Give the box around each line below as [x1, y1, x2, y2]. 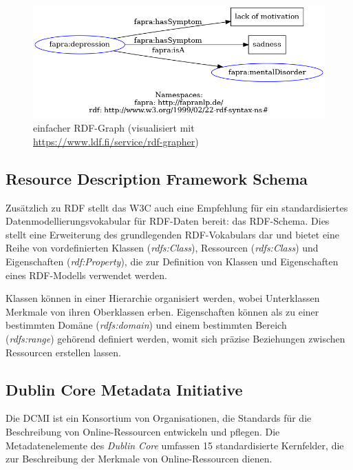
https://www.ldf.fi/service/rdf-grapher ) [33, 134, 199, 148]
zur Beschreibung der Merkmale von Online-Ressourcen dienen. [6, 451, 272, 466]
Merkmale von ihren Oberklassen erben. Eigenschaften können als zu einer [6, 304, 319, 318]
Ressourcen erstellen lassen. [6, 345, 121, 359]
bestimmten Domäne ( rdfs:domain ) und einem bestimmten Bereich [6, 318, 287, 332]
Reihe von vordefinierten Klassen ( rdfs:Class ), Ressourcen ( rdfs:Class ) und [6, 241, 319, 255]
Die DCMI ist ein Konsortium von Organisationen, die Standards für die [6, 411, 312, 425]
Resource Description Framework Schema [6, 167, 308, 189]
